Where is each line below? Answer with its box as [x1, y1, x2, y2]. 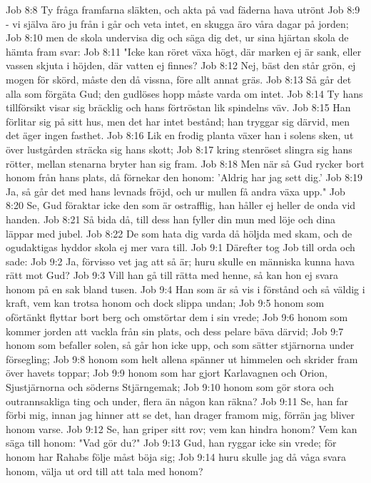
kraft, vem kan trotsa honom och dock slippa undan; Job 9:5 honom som [6, 295, 325, 310]
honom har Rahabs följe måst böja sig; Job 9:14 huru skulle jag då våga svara [6, 449, 346, 464]
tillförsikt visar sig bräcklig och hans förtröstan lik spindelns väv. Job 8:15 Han [6, 100, 351, 115]
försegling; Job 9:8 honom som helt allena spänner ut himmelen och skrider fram [6, 351, 358, 366]
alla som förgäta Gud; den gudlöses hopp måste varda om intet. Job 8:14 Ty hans [6, 86, 363, 101]
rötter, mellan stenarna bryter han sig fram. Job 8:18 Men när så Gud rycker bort [6, 156, 365, 171]
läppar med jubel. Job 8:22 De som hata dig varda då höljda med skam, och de [6, 225, 352, 240]
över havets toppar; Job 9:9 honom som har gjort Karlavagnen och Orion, [6, 365, 327, 380]
